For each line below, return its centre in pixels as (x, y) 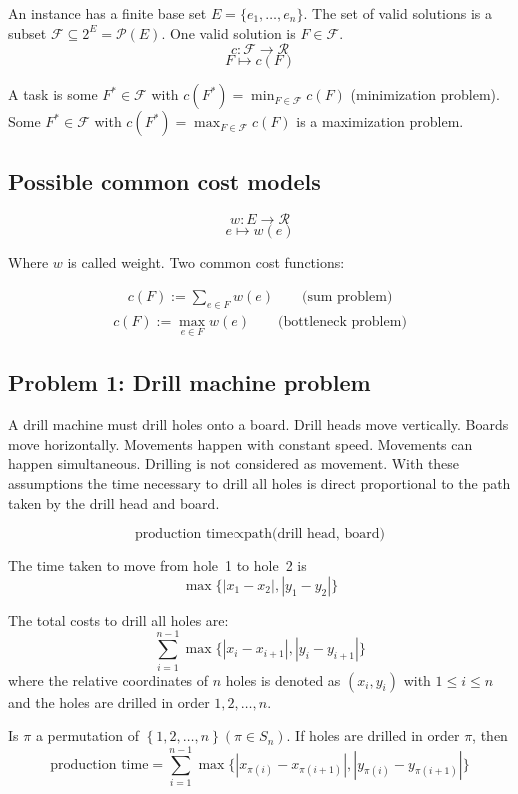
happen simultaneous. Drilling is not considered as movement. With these (234, 463)
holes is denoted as (283, 679)
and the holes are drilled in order (109, 701)
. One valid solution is (228, 32)
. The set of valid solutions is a (398, 13)
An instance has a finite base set (107, 13)
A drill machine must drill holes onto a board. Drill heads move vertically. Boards (258, 424)
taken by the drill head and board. (114, 502)
